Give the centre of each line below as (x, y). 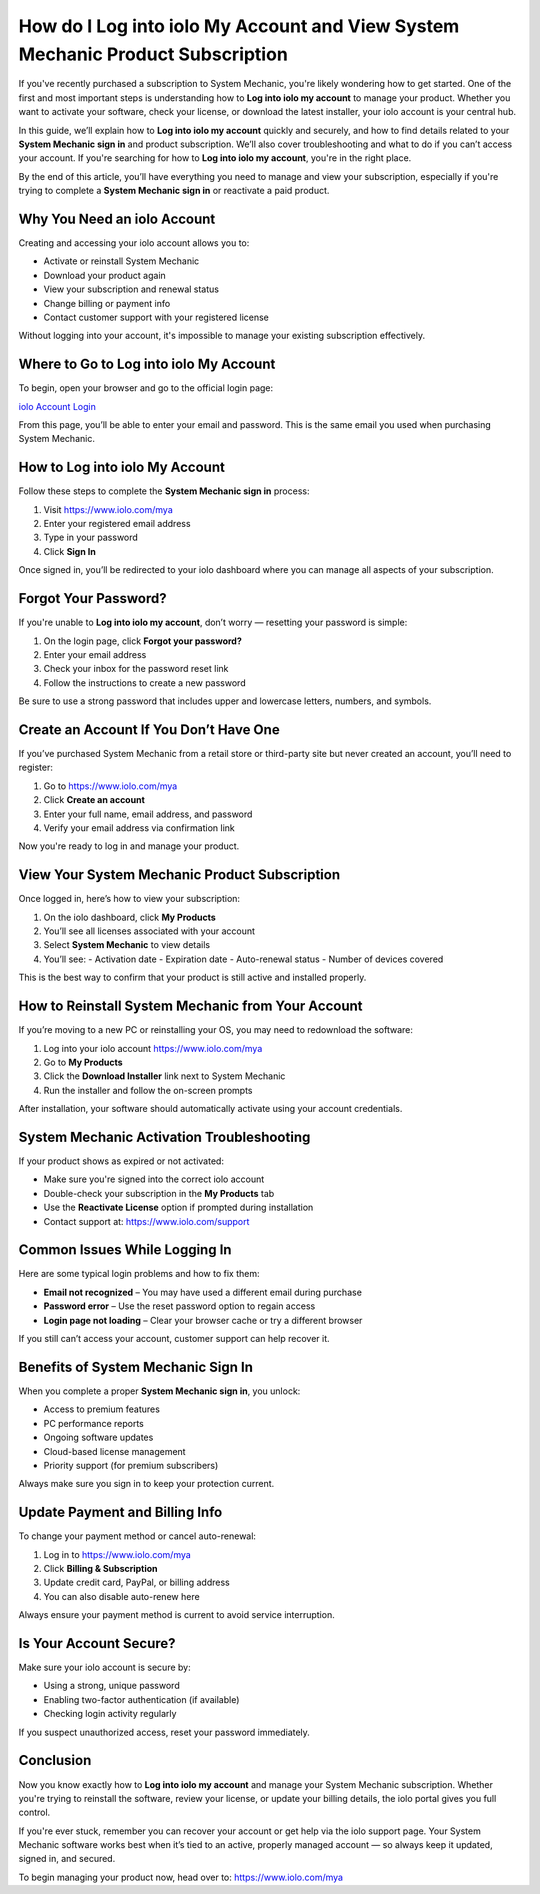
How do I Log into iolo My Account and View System (239, 26)
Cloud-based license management (114, 1451)
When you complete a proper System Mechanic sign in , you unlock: (159, 1391)
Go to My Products (83, 1062)
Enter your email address (95, 654)
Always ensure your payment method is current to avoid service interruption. (176, 1615)
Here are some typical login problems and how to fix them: (139, 1274)
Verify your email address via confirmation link (139, 827)
